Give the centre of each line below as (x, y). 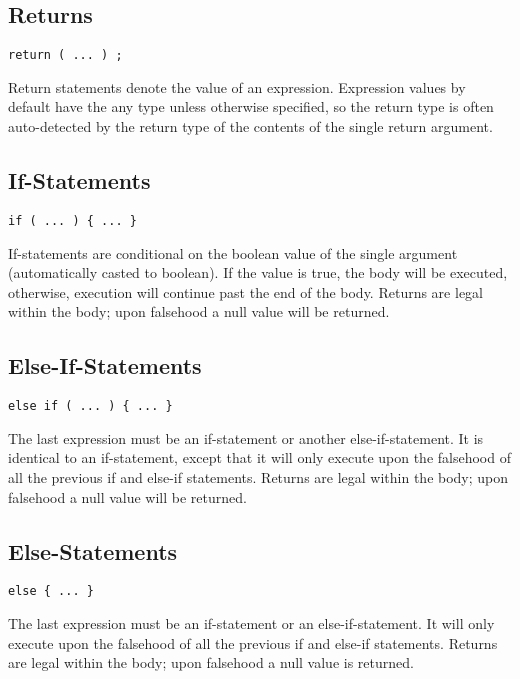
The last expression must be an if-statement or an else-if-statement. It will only (251, 622)
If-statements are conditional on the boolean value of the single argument (233, 252)
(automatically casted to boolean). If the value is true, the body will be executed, (258, 272)
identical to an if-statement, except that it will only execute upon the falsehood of (259, 457)
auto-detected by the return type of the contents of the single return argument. (250, 126)
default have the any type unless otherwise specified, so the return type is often (251, 106)
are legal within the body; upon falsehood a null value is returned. (211, 662)
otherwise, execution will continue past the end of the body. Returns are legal (245, 291)
